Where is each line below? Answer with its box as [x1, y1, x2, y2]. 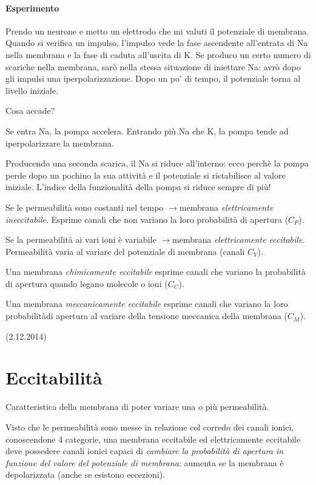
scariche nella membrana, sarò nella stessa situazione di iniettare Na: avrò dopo [5, 60, 301, 73]
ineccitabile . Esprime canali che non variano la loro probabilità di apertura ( [5, 213, 289, 225]
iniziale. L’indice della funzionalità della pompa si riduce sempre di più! [5, 180, 271, 193]
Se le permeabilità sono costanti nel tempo [5, 200, 164, 213]
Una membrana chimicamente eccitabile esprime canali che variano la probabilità [5, 265, 306, 278]
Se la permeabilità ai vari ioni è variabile [5, 233, 156, 246]
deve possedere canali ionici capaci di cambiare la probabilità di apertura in [5, 444, 284, 457]
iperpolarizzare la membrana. [5, 136, 114, 149]
